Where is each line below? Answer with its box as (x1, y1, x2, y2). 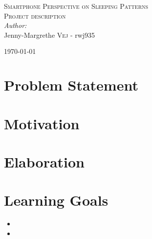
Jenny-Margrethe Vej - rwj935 (4, 29, 95, 40)
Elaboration (4, 151, 85, 171)
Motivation (4, 113, 80, 133)
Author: (4, 20, 27, 30)
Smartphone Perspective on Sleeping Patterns (4, 1, 149, 11)
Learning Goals (4, 190, 109, 210)
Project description (4, 10, 66, 21)
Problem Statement (4, 75, 138, 95)
